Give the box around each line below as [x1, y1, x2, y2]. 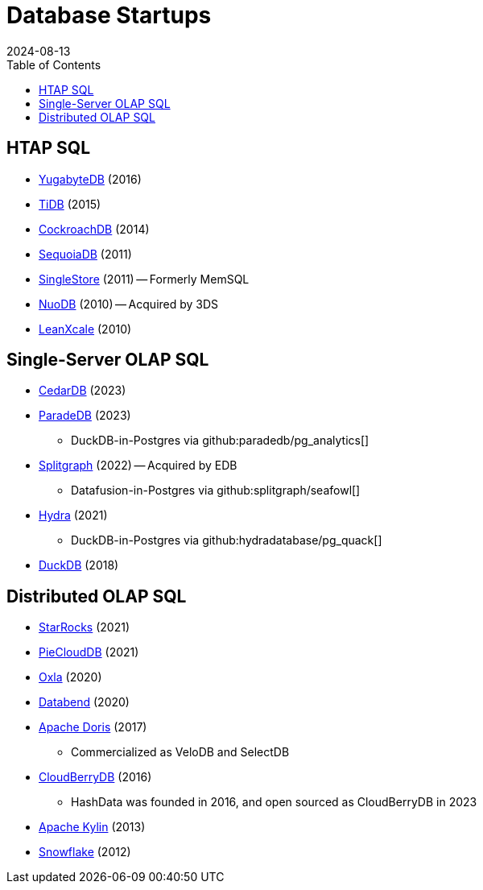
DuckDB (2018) [39, 558, 119, 573]
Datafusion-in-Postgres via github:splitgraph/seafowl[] [71, 483, 361, 498]
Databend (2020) [39, 695, 130, 710]
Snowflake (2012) [39, 845, 131, 859]
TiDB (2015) [39, 197, 101, 211]
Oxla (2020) [39, 670, 102, 685]
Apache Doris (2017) [39, 720, 147, 735]
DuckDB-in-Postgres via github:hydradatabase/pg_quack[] [71, 533, 382, 548]
